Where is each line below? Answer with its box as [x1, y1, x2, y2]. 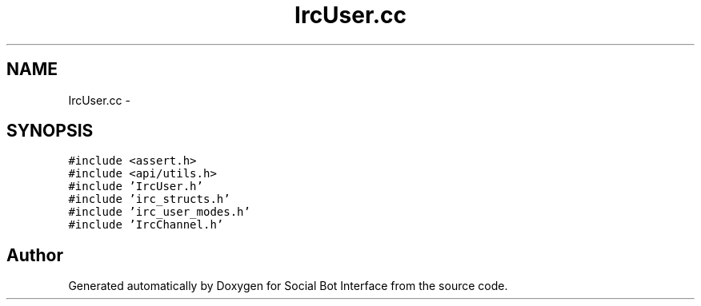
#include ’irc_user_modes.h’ [68, 205, 250, 219]
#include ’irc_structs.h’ [68, 193, 230, 206]
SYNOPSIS [6, 121, 94, 141]
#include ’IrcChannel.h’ [68, 218, 224, 232]
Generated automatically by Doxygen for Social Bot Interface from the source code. [68, 279, 508, 293]
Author [6, 244, 63, 265]
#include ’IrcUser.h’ [68, 180, 203, 193]
